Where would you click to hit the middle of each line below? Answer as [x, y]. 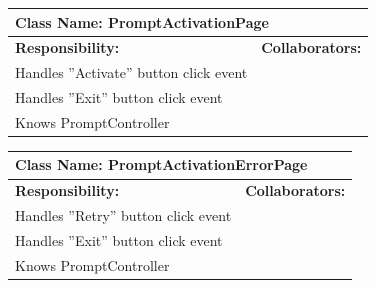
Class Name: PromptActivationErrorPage [161, 164]
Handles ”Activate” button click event [131, 72]
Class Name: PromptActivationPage [142, 21]
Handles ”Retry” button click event [123, 215]
